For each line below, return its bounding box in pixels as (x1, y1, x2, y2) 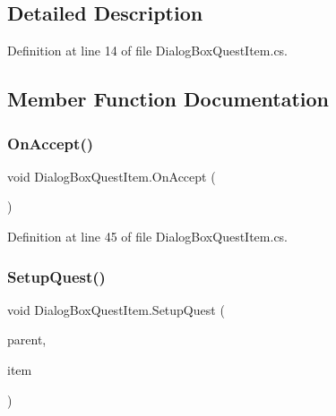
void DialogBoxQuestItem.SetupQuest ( (7, 300, 225, 318)
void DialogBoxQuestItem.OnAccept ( (7, 166, 216, 185)
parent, (7, 330, 47, 349)
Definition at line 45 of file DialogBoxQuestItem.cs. (7, 226, 289, 245)
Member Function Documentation (7, 85, 330, 113)
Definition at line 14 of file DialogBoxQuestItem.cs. (7, 41, 289, 60)
